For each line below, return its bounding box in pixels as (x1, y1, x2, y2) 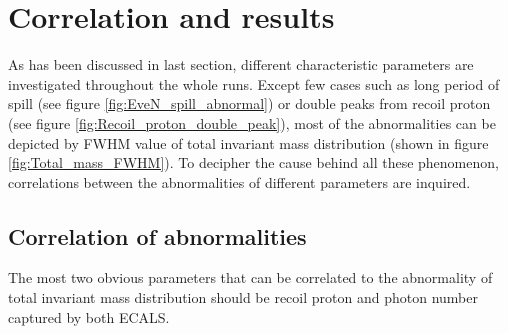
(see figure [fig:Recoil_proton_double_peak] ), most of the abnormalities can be (8, 112, 496, 133)
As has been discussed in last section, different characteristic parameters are (8, 54, 474, 75)
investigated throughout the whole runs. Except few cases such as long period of (8, 73, 500, 94)
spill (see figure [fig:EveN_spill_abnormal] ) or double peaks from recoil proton (8, 93, 491, 114)
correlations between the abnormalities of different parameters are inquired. (8, 171, 471, 192)
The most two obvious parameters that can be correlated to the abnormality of (8, 267, 493, 288)
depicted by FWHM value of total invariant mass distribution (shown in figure (8, 132, 489, 153)
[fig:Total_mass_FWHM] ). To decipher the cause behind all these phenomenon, (8, 152, 499, 173)
